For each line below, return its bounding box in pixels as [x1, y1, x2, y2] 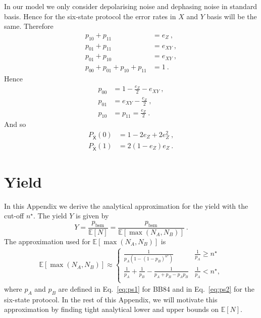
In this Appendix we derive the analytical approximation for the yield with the [4, 200, 248, 211]
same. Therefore [4, 21, 54, 31]
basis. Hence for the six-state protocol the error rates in [4, 11, 176, 21]
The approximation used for [4, 236, 90, 246]
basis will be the [206, 11, 257, 21]
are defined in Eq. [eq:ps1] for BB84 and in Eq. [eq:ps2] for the [58, 284, 254, 294]
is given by [76, 210, 109, 221]
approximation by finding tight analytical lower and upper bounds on [4, 304, 219, 314]
